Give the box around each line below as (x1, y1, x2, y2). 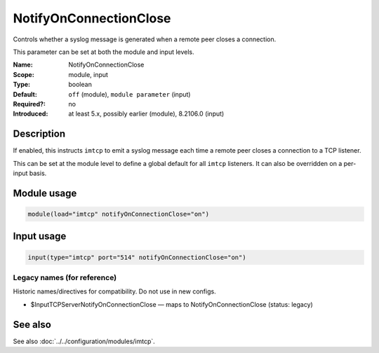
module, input (68, 70, 109, 78)
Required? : (13, 99, 46, 108)
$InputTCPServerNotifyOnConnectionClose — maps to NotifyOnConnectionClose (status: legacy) (30, 300, 314, 308)
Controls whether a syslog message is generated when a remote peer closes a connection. (13, 35, 277, 43)
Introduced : (13, 109, 48, 118)
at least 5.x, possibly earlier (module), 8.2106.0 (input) (68, 109, 225, 118)
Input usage (13, 230, 67, 242)
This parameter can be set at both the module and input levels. (13, 48, 194, 56)
